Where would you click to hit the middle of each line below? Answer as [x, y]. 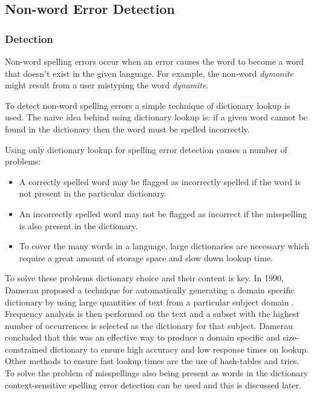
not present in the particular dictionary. [93, 193]
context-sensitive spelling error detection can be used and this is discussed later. [153, 384]
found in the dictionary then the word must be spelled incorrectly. [127, 129]
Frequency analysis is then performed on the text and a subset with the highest [152, 314]
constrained [26, 349]
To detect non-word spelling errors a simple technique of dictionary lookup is [148, 105]
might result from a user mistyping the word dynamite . [107, 85]
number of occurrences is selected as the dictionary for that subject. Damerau [149, 325]
